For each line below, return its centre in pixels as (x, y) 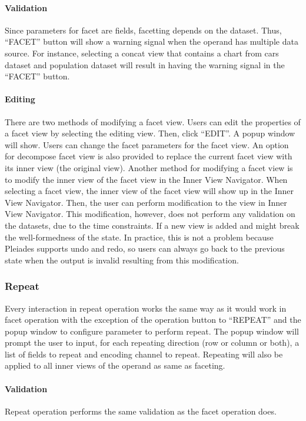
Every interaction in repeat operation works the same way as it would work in (146, 308)
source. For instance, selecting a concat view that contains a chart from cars (142, 53)
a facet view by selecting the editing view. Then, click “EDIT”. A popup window (150, 133)
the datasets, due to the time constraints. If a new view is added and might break (152, 225)
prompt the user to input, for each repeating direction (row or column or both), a (152, 343)
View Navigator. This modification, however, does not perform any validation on (150, 214)
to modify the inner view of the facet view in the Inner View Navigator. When (146, 179)
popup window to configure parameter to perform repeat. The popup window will (152, 331)
